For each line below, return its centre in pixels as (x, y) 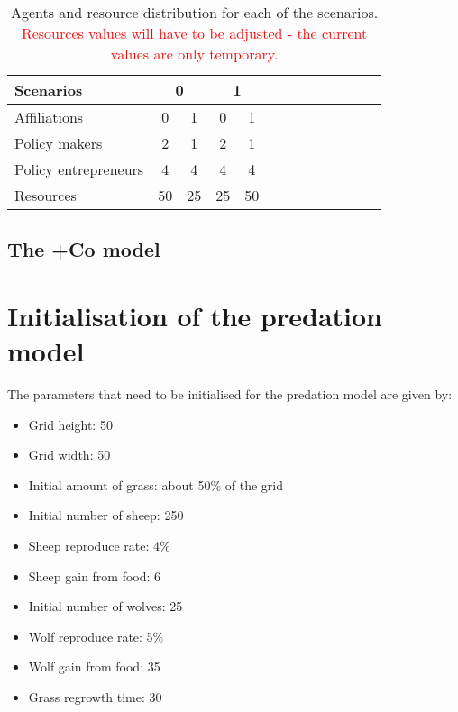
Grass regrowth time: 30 (95, 697)
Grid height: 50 (70, 424)
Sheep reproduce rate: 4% (99, 546)
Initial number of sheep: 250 (106, 515)
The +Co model (84, 249)
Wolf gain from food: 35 (94, 666)
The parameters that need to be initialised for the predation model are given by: (230, 394)
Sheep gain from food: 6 (95, 575)
